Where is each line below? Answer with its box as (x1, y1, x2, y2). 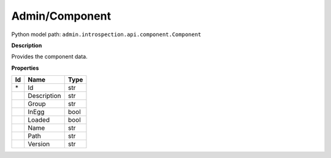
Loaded (28, 116, 50, 124)
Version (28, 140, 50, 148)
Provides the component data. (11, 53, 88, 61)
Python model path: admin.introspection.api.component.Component (11, 31, 202, 38)
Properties (11, 64, 39, 72)
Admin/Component (11, 9, 112, 23)
